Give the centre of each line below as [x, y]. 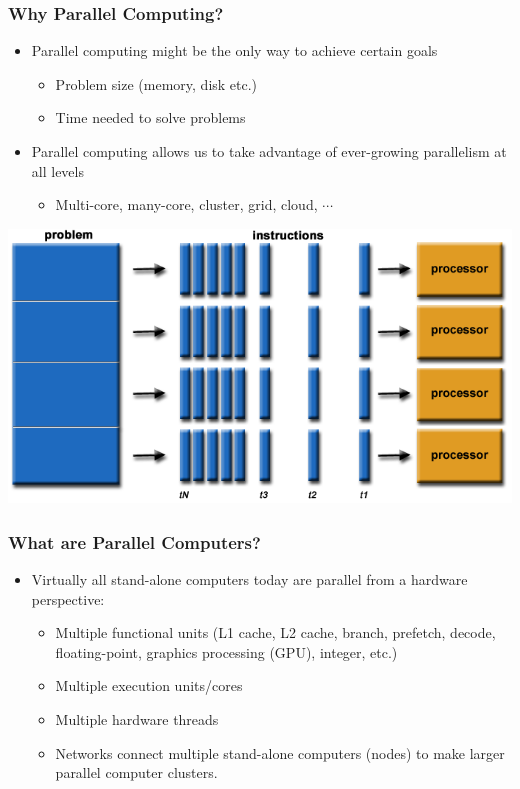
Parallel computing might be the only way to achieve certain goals [234, 50]
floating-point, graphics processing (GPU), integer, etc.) [226, 651]
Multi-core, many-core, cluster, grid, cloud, [186, 204]
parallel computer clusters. [136, 772]
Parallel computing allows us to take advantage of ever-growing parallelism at [269, 151]
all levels [57, 170]
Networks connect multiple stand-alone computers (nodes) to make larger [280, 752]
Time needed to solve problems [150, 117]
